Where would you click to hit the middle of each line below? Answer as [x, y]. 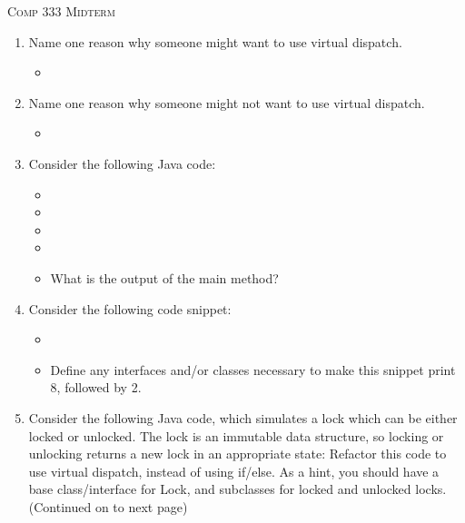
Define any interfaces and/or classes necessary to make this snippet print [253, 369]
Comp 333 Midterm [61, 11]
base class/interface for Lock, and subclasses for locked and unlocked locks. [237, 489]
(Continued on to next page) [108, 506]
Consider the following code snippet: [130, 308]
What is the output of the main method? [164, 277]
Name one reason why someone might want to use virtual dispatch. [215, 41]
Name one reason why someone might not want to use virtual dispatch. [227, 102]
